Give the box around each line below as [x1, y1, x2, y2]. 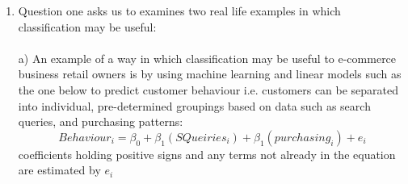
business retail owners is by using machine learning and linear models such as [18, 65, 402, 82]
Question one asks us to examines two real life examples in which [18, 2, 341, 19]
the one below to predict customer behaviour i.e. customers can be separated [18, 81, 399, 98]
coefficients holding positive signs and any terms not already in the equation [18, 145, 396, 162]
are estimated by [18, 161, 101, 178]
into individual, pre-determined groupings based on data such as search [18, 97, 371, 114]
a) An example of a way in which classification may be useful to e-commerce [18, 49, 397, 66]
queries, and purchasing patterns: [18, 113, 183, 130]
